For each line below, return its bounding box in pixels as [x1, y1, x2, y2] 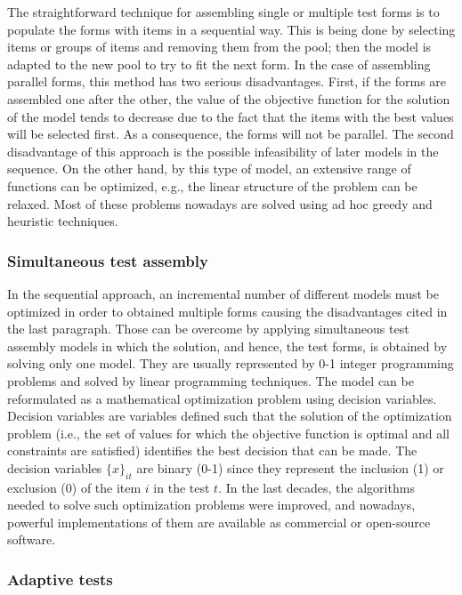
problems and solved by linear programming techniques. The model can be [7, 371, 414, 390]
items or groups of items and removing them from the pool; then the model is [7, 37, 432, 56]
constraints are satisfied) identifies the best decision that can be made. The [7, 441, 417, 460]
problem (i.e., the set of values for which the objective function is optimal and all [7, 423, 450, 442]
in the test [153, 478, 210, 496]
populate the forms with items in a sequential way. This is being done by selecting [7, 20, 456, 38]
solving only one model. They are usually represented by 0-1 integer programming [7, 354, 454, 373]
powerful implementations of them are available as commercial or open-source [7, 512, 431, 531]
